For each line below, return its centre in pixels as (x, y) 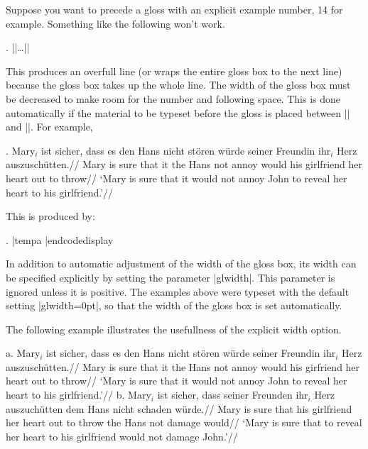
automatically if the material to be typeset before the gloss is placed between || (178, 112)
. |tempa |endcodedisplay (60, 239)
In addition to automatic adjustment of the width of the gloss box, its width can (181, 264)
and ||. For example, (49, 127)
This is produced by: (50, 216)
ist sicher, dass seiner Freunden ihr (233, 395)
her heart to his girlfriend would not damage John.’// (122, 436)
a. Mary (23, 353)
